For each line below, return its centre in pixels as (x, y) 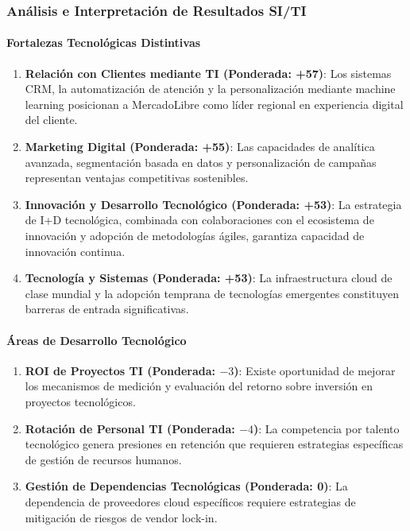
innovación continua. (75, 251)
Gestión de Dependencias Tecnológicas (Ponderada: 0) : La (186, 486)
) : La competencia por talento (327, 428)
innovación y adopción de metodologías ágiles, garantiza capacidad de (195, 235)
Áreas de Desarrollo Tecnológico (97, 340)
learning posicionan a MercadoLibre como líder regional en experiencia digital (214, 104)
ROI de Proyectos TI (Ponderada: (120, 370)
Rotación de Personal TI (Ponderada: (130, 428)
